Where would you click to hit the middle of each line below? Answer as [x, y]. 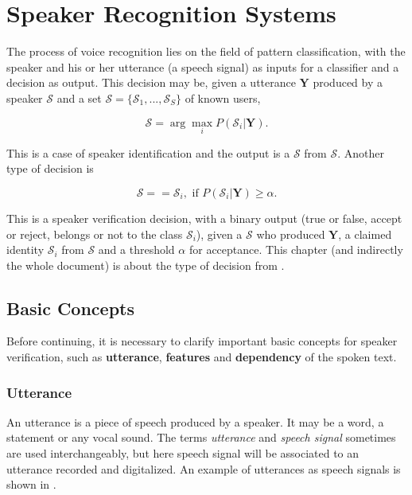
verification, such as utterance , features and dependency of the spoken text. [202, 357]
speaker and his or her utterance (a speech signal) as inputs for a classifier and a [203, 66]
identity [25, 249]
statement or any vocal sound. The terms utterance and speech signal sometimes [201, 437]
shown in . [31, 484]
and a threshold [136, 249]
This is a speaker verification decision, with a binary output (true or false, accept [204, 218]
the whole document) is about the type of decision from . [146, 265]
